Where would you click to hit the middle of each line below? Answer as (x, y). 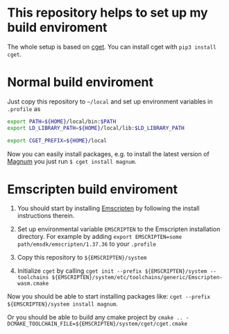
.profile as (24, 108)
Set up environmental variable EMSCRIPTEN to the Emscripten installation (119, 229)
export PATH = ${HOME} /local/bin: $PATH (62, 122)
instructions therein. (46, 216)
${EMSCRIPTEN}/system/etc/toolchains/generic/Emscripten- (137, 278)
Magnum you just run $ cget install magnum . (72, 161)
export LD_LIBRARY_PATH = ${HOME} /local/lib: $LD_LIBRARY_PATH (96, 128)
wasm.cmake (33, 284)
